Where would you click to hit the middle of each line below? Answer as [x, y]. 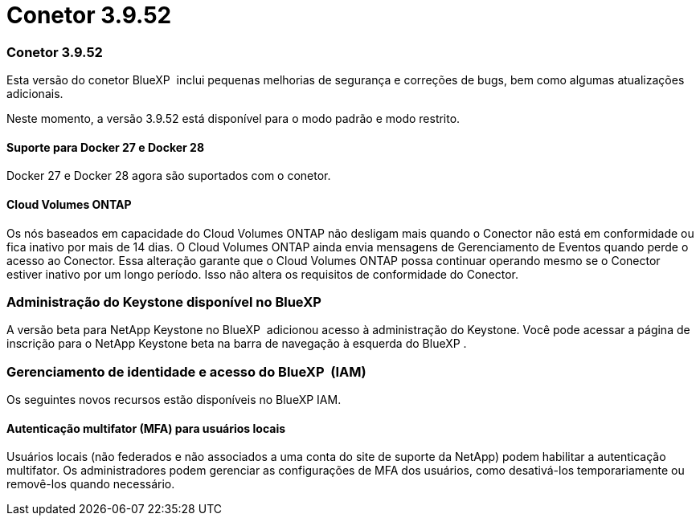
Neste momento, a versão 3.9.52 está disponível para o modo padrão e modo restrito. [233, 119]
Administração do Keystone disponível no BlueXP [164, 302]
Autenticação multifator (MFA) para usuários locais [146, 428]
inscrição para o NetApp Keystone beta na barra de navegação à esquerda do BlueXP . [237, 344]
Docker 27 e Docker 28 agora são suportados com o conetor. [169, 176]
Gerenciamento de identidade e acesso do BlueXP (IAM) [186, 371]
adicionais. [35, 94]
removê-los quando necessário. [91, 484]
